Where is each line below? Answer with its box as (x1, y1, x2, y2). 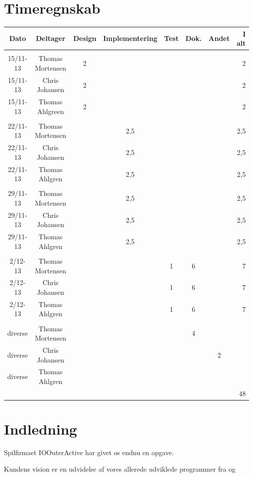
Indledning (4, 419, 77, 439)
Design (73, 33, 96, 43)
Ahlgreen (37, 106, 64, 116)
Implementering (103, 33, 158, 43)
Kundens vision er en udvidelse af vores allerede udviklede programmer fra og (4, 463, 235, 474)
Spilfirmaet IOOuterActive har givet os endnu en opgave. (4, 447, 174, 458)
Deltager (36, 33, 66, 43)
